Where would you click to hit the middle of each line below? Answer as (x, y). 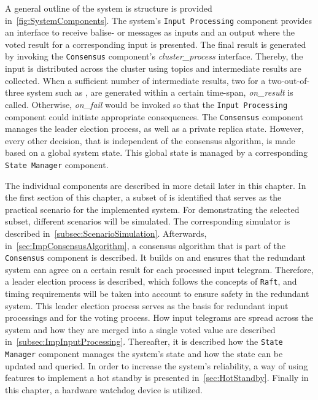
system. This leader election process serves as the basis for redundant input (147, 305)
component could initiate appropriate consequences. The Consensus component (154, 116)
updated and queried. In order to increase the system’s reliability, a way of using (157, 365)
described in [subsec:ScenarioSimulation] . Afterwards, (106, 233)
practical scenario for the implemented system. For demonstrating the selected (152, 209)
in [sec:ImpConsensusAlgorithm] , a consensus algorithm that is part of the (145, 245)
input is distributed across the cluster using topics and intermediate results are (153, 68)
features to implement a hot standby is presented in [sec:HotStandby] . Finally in (157, 378)
